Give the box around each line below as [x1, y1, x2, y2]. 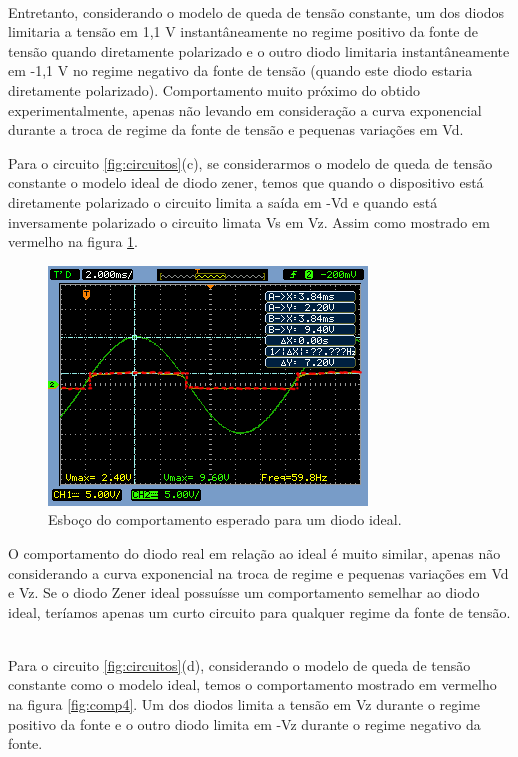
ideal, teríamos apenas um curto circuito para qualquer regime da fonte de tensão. [8, 601, 511, 622]
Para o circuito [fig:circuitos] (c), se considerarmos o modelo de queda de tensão [8, 152, 493, 173]
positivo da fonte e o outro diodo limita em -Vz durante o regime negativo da [8, 713, 481, 734]
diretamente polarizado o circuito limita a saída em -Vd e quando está [8, 191, 438, 212]
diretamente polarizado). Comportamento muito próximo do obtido [8, 79, 421, 100]
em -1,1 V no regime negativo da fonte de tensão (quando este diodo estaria [8, 60, 473, 81]
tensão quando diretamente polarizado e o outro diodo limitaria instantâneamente [8, 40, 510, 61]
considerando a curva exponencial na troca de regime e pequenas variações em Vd [8, 562, 509, 583]
